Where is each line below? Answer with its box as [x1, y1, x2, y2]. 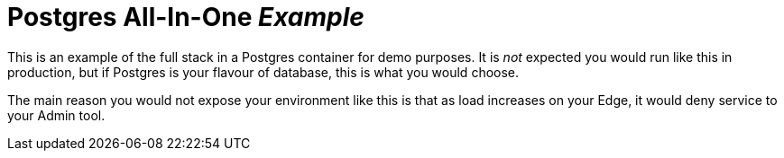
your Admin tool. [7, 107, 106, 123]
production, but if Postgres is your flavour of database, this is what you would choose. [7, 64, 520, 80]
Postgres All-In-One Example [7, 2, 364, 32]
